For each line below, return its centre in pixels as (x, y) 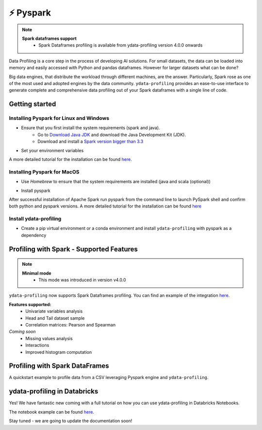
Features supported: (30, 304)
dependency (34, 235)
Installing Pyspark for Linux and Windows (59, 118)
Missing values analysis (49, 338)
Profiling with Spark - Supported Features (74, 249)
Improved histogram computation (59, 352)
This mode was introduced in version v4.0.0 (82, 280)
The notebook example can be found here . (52, 412)
